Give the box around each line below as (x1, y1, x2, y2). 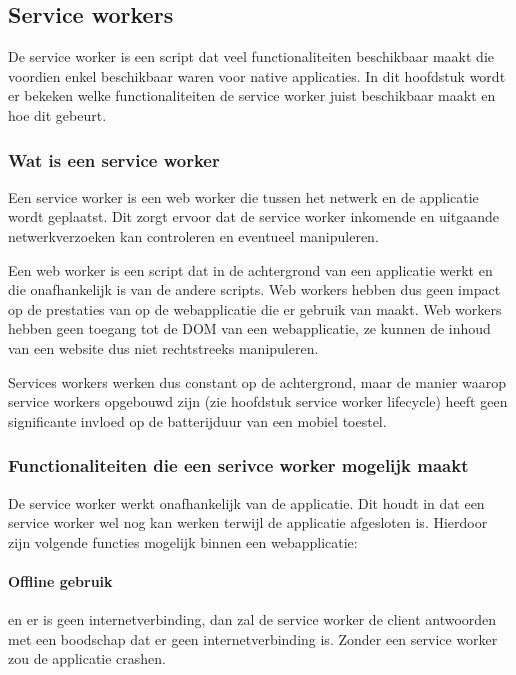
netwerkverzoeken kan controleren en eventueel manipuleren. (8, 225, 379, 246)
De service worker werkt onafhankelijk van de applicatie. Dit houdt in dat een (8, 492, 485, 513)
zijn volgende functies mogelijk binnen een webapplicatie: (8, 531, 358, 552)
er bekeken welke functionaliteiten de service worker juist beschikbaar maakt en (8, 85, 496, 106)
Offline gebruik (8, 570, 113, 591)
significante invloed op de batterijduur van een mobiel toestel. (8, 410, 387, 431)
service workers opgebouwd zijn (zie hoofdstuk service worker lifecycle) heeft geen (8, 391, 508, 412)
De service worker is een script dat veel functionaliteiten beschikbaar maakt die (8, 46, 494, 67)
